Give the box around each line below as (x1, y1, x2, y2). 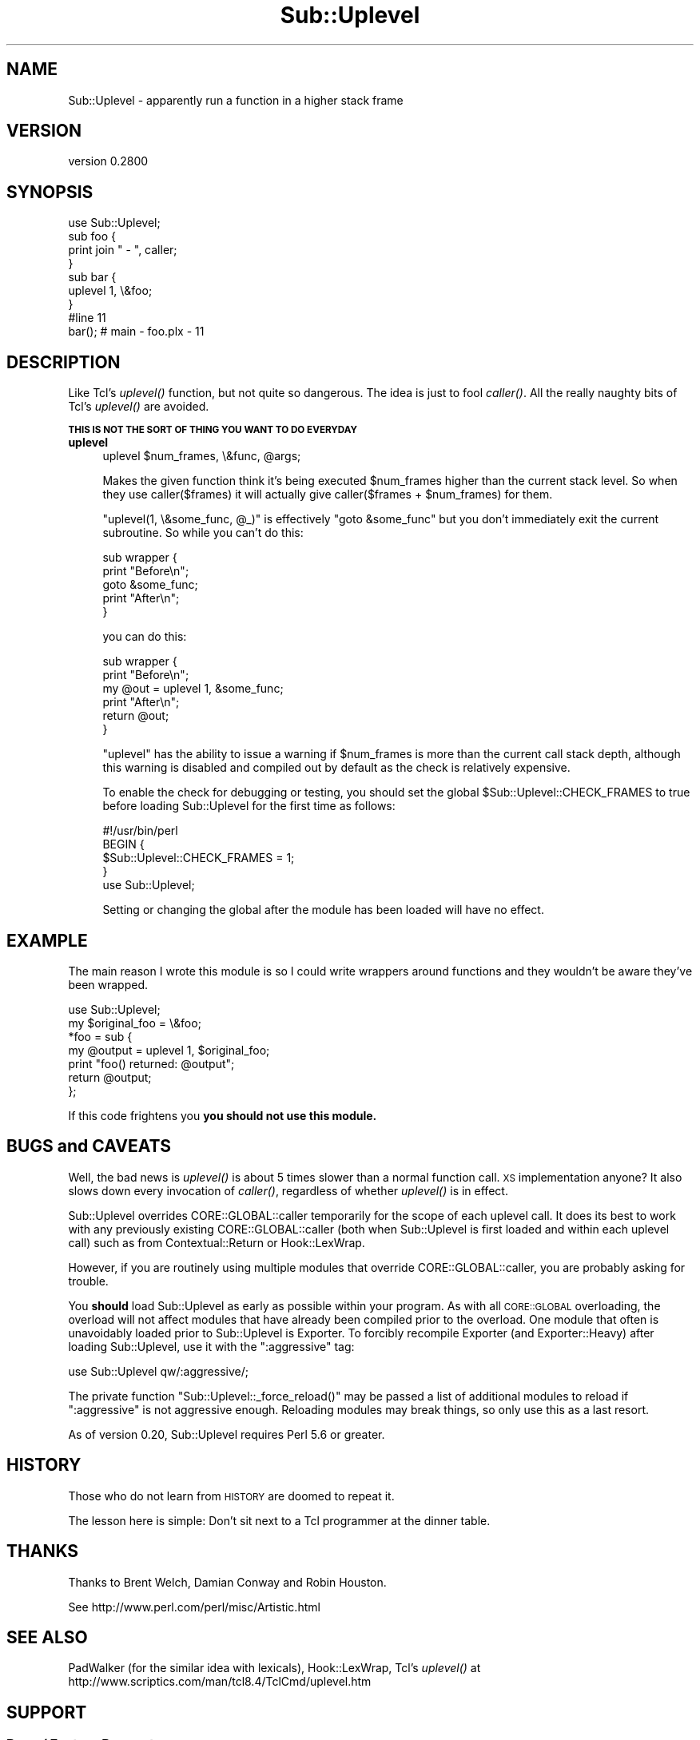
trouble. (68, 1273, 109, 1288)
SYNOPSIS (6, 181, 93, 202)
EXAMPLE (6, 930, 88, 951)
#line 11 (68, 311, 106, 325)
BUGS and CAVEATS (6, 1136, 172, 1157)
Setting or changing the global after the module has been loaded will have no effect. (102, 903, 544, 917)
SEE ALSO (6, 1627, 88, 1647)
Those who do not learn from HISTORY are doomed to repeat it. (68, 1488, 395, 1503)
